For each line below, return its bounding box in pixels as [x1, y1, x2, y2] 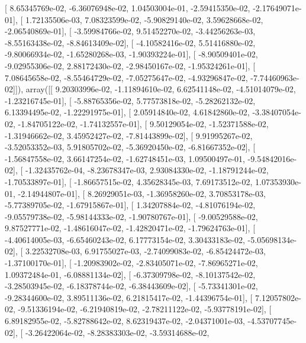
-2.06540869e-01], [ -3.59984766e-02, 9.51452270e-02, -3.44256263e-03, [5, 25, 256, 37]
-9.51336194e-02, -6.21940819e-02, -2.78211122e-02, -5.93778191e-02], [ [18, 303, 272, 315]
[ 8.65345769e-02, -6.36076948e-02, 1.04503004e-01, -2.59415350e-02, [5, 2, 250, 14]
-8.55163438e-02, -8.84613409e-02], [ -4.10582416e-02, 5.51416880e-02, [5, 36, 256, 48]
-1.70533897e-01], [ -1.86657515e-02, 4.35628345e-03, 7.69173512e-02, [5, 175, 253, 187]
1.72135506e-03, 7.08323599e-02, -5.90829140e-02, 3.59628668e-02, [25, 13, 263, 25]
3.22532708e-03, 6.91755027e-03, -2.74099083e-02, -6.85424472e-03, [25, 245, 266, 257]
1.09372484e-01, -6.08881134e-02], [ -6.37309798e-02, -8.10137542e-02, [5, 268, 256, 280]
